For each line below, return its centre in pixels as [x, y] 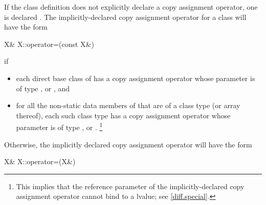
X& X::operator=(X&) [40, 161]
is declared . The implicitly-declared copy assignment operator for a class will [125, 17]
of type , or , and [43, 88]
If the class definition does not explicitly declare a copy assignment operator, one [131, 7]
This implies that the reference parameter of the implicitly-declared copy [130, 186]
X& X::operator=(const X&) [49, 44]
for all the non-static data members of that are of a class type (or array [128, 105]
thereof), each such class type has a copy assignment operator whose [123, 115]
